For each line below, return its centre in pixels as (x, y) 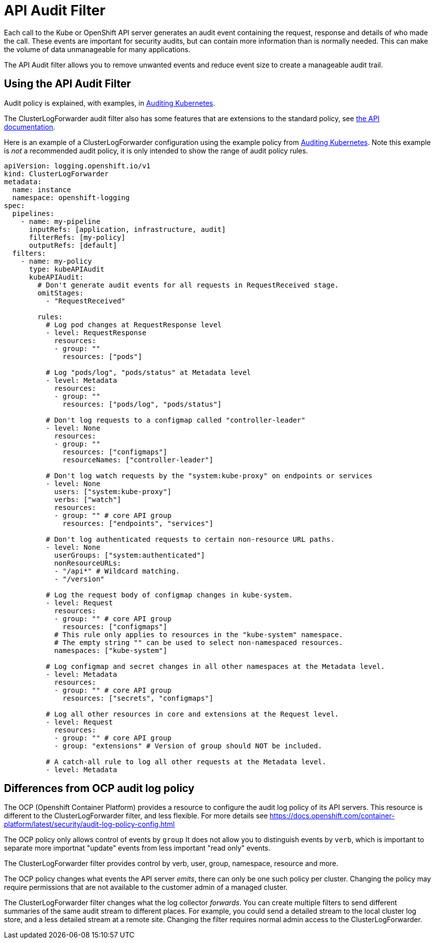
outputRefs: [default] (73, 245)
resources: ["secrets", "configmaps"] (138, 698)
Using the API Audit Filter (68, 84)
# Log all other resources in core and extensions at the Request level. (192, 714)
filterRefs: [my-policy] (77, 237)
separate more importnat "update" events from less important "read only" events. (137, 848)
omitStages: (61, 293)
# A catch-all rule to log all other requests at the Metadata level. (186, 762)
